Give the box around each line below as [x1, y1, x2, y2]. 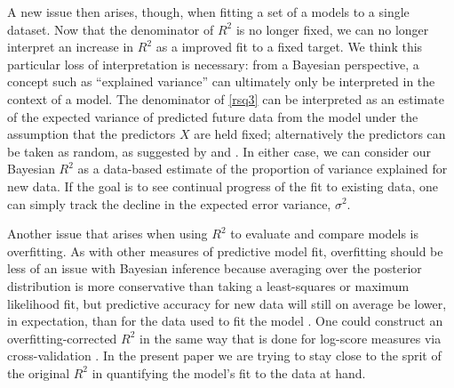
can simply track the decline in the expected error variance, [7, 194, 331, 213]
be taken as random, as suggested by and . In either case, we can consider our [7, 141, 431, 160]
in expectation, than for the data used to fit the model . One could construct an [7, 311, 443, 330]
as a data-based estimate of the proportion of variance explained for [77, 159, 448, 178]
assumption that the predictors [7, 125, 176, 143]
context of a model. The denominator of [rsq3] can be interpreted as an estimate [7, 89, 444, 108]
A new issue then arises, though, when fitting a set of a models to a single [7, 3, 410, 20]
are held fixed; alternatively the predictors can [194, 125, 446, 143]
